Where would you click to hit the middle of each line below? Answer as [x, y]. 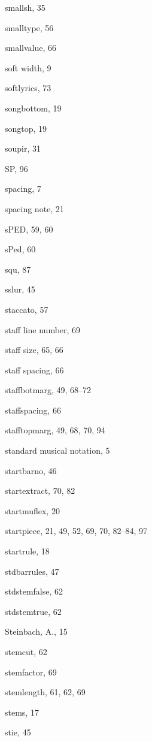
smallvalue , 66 [31, 48]
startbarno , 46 [31, 470]
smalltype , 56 [29, 27]
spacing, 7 [23, 188]
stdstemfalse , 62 [34, 591]
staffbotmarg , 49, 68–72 [48, 390]
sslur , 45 [20, 289]
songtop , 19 [26, 128]
